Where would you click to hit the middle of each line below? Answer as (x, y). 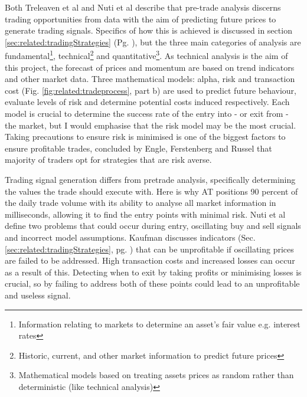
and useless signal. (38, 295)
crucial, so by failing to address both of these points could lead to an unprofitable (152, 283)
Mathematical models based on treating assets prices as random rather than (156, 375)
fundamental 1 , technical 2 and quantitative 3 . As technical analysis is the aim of (146, 55)
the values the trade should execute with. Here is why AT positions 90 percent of (151, 191)
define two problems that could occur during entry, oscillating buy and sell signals (153, 226)
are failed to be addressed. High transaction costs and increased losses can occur (150, 260)
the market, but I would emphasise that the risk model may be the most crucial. (151, 125)
